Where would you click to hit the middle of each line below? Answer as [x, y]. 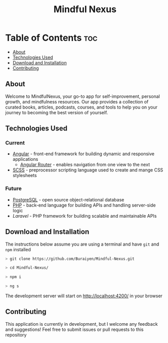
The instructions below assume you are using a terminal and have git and [82, 244]
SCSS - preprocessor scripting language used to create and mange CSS [88, 170]
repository [16, 335]
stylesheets [25, 176]
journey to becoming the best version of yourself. [57, 112]
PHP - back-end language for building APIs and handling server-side [84, 205]
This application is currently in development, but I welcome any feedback [81, 324]
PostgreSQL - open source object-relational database [68, 199]
